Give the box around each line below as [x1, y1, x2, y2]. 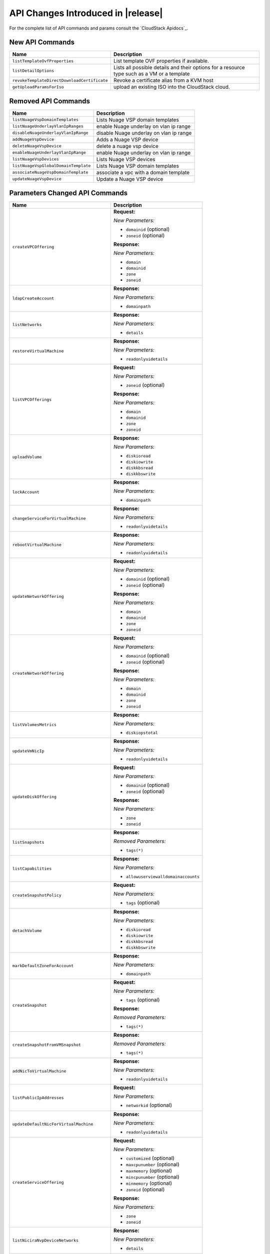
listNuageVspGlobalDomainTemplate [12, 163, 91, 169]
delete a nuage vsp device [96, 142, 158, 149]
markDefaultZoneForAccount [12, 963, 74, 969]
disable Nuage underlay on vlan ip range [96, 129, 192, 136]
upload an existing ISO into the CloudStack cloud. [113, 83, 230, 90]
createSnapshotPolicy [12, 892, 62, 898]
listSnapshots [12, 840, 44, 845]
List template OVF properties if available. [113, 58, 209, 65]
